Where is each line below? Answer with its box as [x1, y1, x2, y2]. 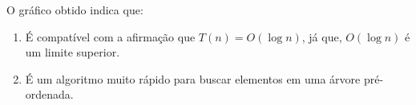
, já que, [301, 28, 342, 45]
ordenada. [25, 86, 74, 103]
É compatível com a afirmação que [25, 28, 196, 45]
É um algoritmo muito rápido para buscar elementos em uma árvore [25, 70, 361, 87]
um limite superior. [25, 44, 120, 60]
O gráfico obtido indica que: [6, 2, 143, 17]
